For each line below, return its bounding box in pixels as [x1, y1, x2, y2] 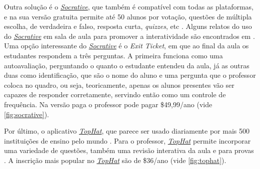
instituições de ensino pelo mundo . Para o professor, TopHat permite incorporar [4, 135, 251, 146]
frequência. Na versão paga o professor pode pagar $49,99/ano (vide [4, 99, 212, 109]
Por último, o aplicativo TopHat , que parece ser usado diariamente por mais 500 [4, 126, 249, 136]
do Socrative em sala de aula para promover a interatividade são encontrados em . [4, 30, 255, 41]
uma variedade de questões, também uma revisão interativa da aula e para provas [4, 145, 254, 156]
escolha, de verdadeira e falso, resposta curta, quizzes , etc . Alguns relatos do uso [4, 21, 252, 31]
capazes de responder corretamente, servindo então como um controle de [4, 89, 226, 100]
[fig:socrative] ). [4, 109, 49, 119]
